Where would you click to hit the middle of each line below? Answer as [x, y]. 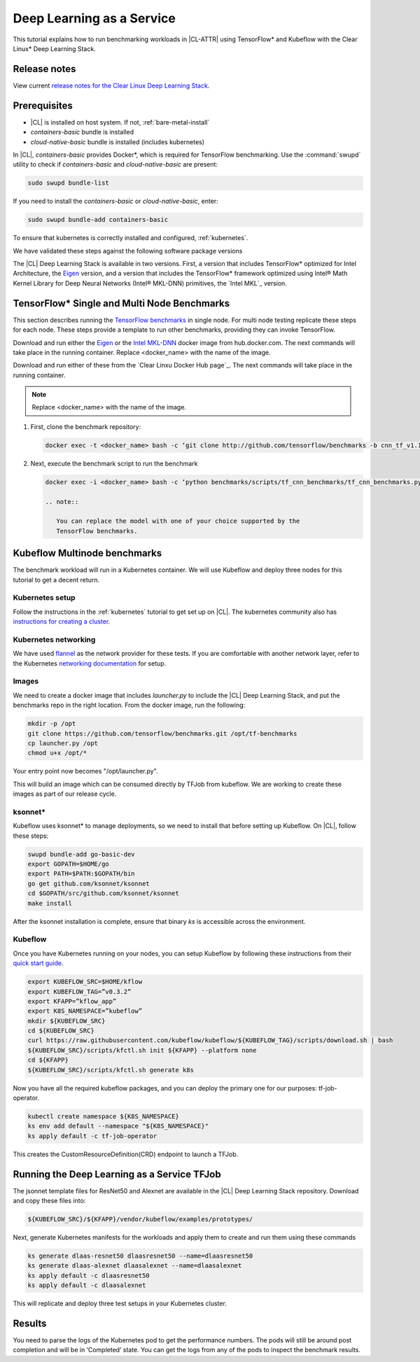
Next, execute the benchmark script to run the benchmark [114, 463]
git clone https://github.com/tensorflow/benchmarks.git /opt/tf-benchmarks [162, 733]
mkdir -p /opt [52, 724]
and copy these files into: [49, 1201]
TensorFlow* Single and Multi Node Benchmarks [121, 303]
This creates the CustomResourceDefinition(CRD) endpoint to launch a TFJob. [126, 1154]
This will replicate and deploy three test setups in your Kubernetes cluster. [120, 1304]
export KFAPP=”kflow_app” [72, 1001]
